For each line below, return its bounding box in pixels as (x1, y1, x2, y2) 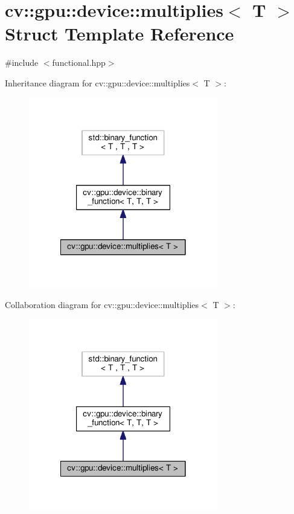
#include (5, 56, 39, 69)
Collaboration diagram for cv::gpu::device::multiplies (5, 298, 199, 310)
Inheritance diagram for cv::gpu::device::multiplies (5, 76, 190, 89)
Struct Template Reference (5, 21, 234, 46)
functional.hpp (52, 56, 106, 69)
